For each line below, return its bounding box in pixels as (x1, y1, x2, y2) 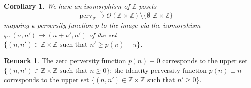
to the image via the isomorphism (100, 20, 201, 30)
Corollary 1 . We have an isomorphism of (4, 1, 130, 11)
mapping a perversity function (4, 20, 93, 30)
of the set (89, 29, 117, 39)
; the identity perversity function (110, 65, 207, 75)
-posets (136, 1, 157, 11)
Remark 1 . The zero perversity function (4, 55, 126, 65)
